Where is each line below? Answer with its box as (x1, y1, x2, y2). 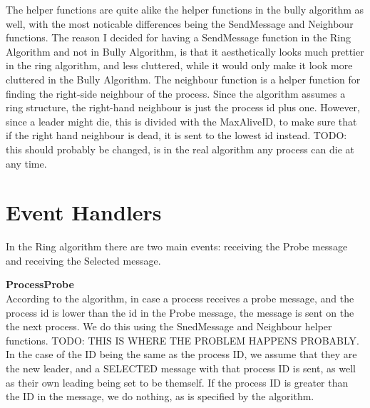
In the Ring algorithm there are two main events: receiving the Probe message (6, 239, 348, 254)
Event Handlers (6, 198, 162, 227)
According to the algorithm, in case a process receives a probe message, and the (6, 291, 354, 306)
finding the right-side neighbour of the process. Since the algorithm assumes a (6, 86, 346, 101)
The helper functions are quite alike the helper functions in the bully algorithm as (6, 2, 364, 16)
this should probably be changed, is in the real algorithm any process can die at (6, 141, 355, 156)
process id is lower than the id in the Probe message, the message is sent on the (6, 305, 354, 320)
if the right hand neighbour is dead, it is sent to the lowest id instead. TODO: (6, 128, 347, 143)
